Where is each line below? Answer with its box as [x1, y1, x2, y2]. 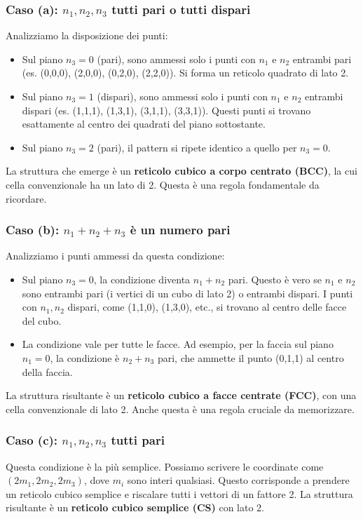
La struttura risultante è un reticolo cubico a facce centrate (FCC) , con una [6, 388, 357, 403]
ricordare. [6, 191, 47, 205]
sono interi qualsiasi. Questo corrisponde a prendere [127, 473, 350, 487]
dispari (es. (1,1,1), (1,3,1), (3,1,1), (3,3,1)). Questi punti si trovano [22, 102, 311, 117]
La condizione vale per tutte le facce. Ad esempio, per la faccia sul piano [22, 337, 334, 351]
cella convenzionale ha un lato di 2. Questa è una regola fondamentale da [6, 177, 320, 191]
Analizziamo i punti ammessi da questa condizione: [6, 248, 225, 263]
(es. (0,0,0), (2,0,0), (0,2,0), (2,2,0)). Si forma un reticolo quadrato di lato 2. [22, 65, 349, 80]
